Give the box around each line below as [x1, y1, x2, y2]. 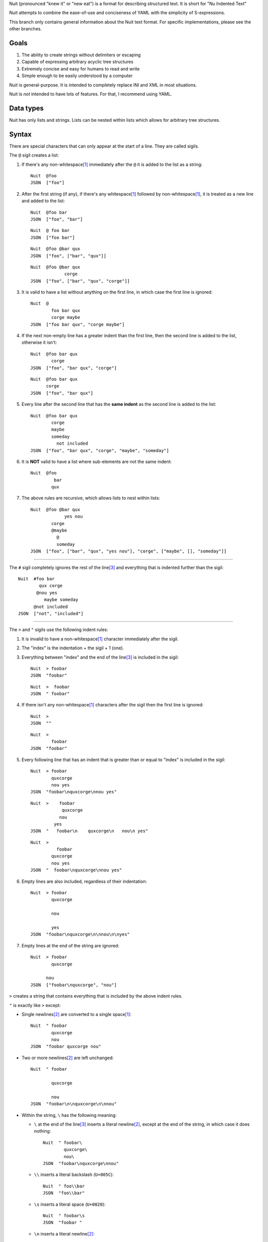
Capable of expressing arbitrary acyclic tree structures [21, 59, 134, 65]
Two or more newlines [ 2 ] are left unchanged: [21, 1055, 114, 1061]
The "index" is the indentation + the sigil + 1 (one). [21, 645, 124, 651]
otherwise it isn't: [21, 339, 57, 345]
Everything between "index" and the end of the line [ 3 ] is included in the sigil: [21, 654, 179, 660]
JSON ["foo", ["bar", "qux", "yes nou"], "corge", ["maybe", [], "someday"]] [30, 548, 227, 554]
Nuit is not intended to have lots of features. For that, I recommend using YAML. [9, 91, 172, 97]
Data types [9, 104, 44, 112]
